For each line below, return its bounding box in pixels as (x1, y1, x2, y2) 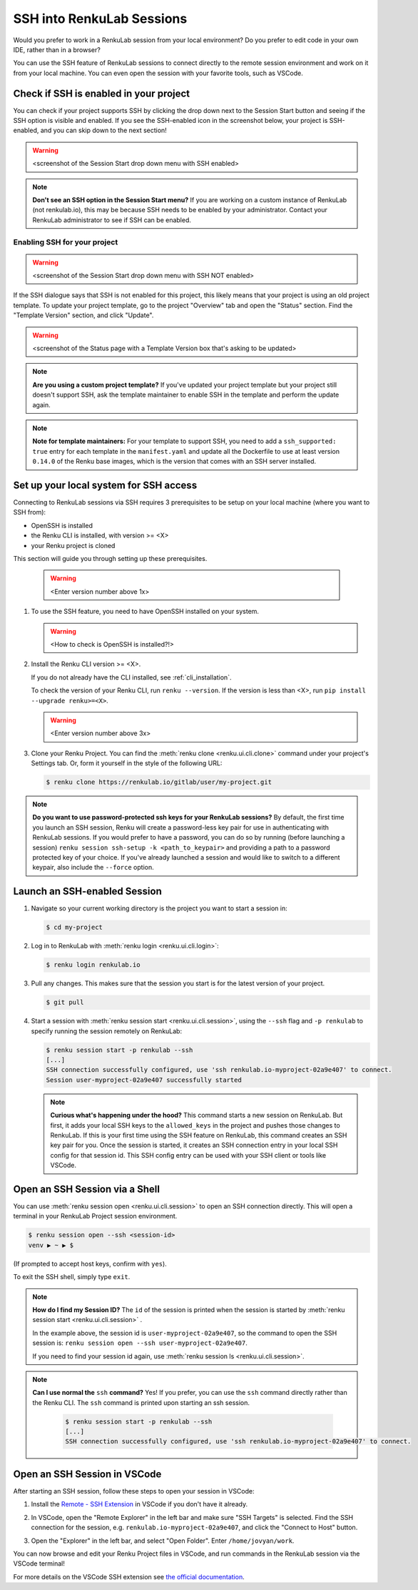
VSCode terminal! (13, 1559, 66, 1568)
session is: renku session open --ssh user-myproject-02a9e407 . (32, 1338, 248, 1347)
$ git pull (46, 998, 84, 1007)
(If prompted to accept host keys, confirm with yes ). (13, 1259, 167, 1268)
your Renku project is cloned (31, 541, 116, 550)
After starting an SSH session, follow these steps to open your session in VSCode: (13, 1486, 255, 1495)
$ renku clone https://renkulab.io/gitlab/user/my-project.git (46, 778, 272, 786)
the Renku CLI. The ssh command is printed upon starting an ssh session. (32, 1398, 250, 1407)
